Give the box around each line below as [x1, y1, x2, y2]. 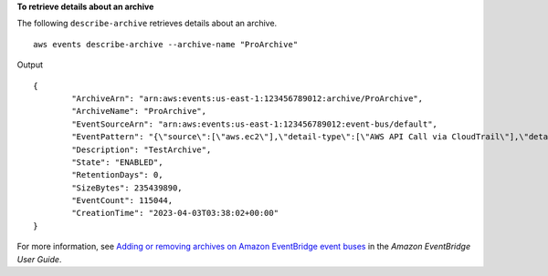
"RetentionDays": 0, [71, 169, 163, 180]
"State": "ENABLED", [71, 157, 163, 168]
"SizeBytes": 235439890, [71, 182, 183, 193]
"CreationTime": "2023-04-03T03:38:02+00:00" [71, 208, 279, 219]
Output [16, 59, 43, 70]
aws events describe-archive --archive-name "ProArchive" [33, 39, 299, 49]
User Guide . [16, 253, 62, 264]
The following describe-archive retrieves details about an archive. [16, 18, 278, 29]
